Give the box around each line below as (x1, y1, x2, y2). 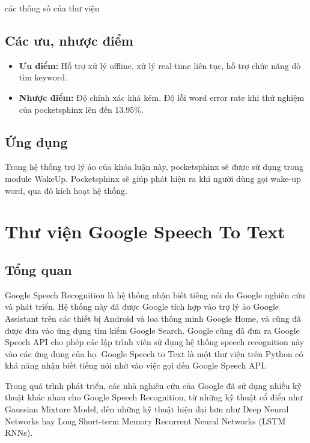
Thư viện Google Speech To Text (5, 219, 285, 244)
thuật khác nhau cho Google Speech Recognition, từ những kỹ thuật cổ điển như (5, 391, 303, 403)
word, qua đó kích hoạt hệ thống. (5, 184, 127, 196)
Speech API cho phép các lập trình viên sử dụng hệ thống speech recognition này (5, 336, 305, 348)
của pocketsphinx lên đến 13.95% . (19, 103, 144, 115)
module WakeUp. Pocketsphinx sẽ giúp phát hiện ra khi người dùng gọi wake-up (5, 172, 301, 184)
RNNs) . (5, 426, 33, 439)
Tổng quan (5, 260, 72, 279)
